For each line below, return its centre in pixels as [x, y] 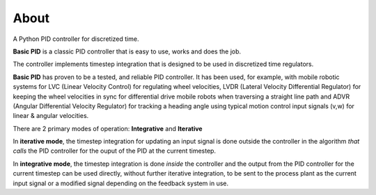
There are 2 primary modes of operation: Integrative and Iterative [108, 128]
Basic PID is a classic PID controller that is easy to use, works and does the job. [127, 51]
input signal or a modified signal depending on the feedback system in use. [121, 183]
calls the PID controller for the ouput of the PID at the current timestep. [114, 151]
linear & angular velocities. [51, 116]
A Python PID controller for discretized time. [76, 39]
